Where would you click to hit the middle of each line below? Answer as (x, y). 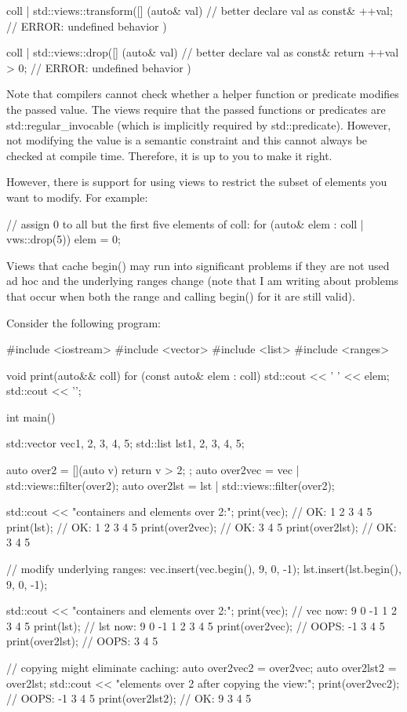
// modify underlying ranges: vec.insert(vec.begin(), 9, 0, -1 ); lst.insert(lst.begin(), (204, 569)
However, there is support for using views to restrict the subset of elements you (197, 182)
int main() (31, 416)
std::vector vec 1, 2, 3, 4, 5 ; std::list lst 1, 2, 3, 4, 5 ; (125, 443)
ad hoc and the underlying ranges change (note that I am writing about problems (203, 281)
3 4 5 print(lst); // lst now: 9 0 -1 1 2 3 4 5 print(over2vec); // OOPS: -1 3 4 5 (196, 625)
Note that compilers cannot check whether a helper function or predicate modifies (203, 94)
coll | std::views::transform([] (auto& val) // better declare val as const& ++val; (200, 10)
